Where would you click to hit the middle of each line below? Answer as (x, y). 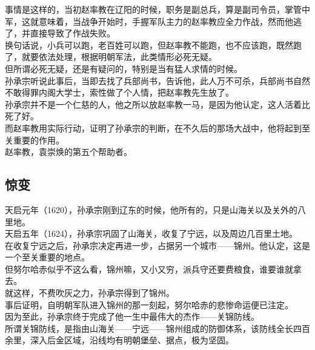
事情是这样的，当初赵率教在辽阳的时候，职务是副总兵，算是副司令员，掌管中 (157, 9)
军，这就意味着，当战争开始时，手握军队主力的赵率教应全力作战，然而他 (149, 21)
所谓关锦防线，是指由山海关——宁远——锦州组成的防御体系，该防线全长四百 (157, 328)
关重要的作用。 (35, 140)
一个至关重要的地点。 (47, 257)
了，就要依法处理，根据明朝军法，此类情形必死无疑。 (111, 57)
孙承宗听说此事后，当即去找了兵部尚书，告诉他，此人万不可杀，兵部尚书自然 (157, 80)
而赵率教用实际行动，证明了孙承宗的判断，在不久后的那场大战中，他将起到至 (157, 127)
